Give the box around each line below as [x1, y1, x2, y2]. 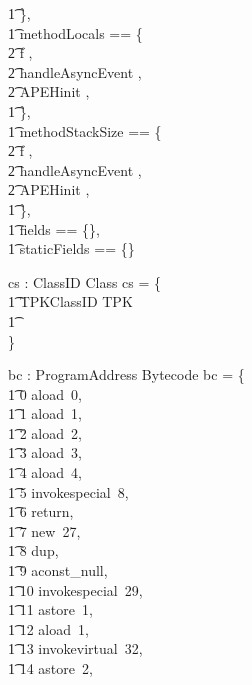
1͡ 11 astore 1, [8, 599, 93, 620]
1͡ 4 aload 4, [8, 462, 82, 483]
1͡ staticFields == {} [8, 238, 135, 259]
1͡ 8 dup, [8, 540, 59, 561]
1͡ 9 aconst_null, [8, 560, 108, 581]
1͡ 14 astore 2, [8, 658, 93, 678]
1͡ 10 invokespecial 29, [8, 579, 143, 600]
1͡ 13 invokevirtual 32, [8, 638, 143, 659]
